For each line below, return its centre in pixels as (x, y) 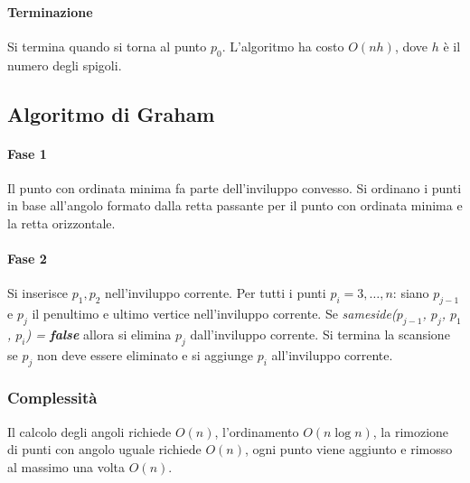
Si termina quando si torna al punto (107, 46)
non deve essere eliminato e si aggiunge (145, 354)
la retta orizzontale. (61, 223)
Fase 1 (27, 153)
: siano (411, 293)
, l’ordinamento (257, 431)
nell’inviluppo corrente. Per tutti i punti (216, 293)
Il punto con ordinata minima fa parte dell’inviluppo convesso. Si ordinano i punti (235, 187)
